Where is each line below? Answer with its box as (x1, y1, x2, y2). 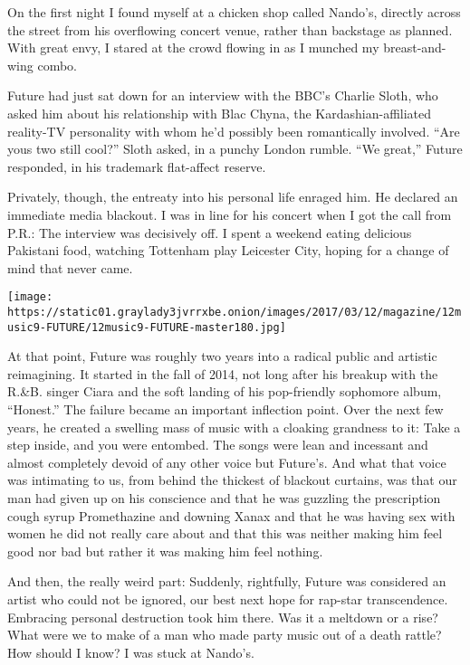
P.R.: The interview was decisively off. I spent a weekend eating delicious (7, 223, 412, 242)
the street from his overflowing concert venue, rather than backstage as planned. (7, 20, 453, 39)
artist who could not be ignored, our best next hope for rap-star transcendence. (7, 590, 448, 608)
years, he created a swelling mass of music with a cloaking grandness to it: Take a (7, 417, 461, 436)
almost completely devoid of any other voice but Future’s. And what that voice (7, 452, 446, 471)
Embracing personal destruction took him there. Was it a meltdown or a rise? (7, 607, 438, 626)
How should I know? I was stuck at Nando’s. (7, 642, 254, 661)
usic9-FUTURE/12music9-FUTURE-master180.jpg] (7, 320, 286, 334)
